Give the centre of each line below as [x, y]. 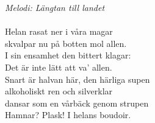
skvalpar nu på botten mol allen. [66, 43]
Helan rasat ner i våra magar [59, 31]
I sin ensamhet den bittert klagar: [68, 55]
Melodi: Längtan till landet [55, 7]
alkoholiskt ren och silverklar [59, 91]
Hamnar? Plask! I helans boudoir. [68, 115]
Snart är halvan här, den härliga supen [77, 79]
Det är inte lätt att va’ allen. [59, 67]
